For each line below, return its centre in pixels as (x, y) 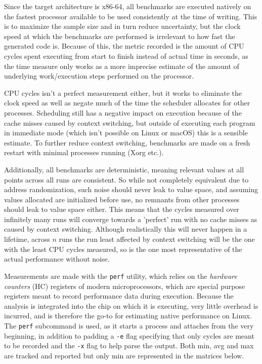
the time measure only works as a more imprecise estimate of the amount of (122, 66)
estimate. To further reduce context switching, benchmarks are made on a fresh (127, 142)
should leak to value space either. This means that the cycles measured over (122, 209)
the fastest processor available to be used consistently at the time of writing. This (131, 16)
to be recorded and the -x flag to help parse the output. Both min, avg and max (129, 345)
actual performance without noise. (57, 259)
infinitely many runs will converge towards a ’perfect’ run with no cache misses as (131, 219)
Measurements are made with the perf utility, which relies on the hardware (121, 276)
